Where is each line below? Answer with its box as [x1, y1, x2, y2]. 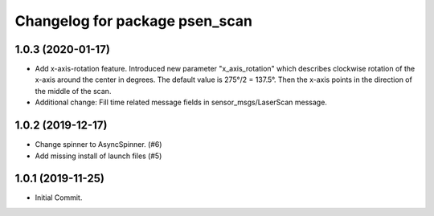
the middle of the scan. [35, 86, 112, 96]
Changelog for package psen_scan [14, 12, 253, 30]
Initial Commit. [35, 193, 83, 202]
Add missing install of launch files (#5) [35, 151, 162, 161]
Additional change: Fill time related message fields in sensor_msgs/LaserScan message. [35, 97, 327, 108]
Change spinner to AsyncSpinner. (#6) [35, 140, 162, 149]
